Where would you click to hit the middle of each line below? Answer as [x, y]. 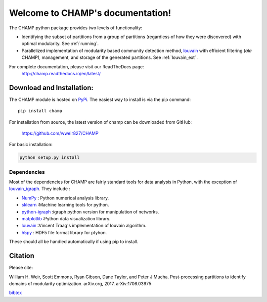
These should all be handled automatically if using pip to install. [74, 242]
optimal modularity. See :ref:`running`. [60, 44]
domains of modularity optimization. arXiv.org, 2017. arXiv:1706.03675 [80, 283]
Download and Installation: [51, 87]
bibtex [16, 293]
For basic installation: [31, 145]
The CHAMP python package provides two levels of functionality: [76, 28]
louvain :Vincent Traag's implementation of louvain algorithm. [84, 226]
